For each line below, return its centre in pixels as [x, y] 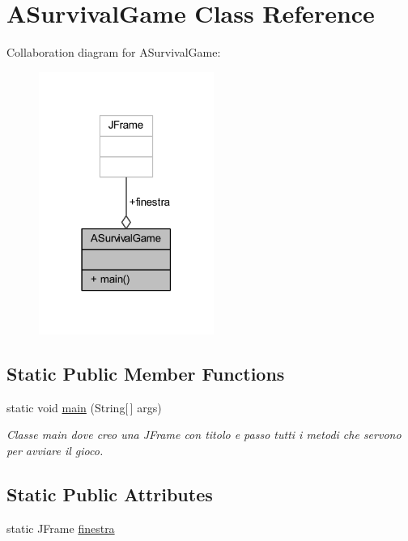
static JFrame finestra [61, 528]
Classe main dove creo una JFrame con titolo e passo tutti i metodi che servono [204, 435]
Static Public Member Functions [146, 373]
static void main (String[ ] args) [84, 407]
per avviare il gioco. [55, 450]
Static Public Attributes [110, 494]
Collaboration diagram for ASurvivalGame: [114, 52]
